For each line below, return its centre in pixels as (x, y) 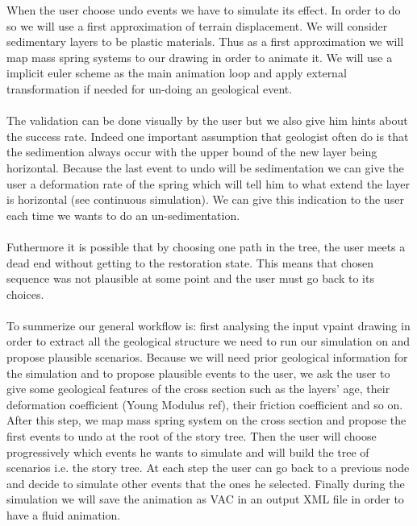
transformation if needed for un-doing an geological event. (150, 88)
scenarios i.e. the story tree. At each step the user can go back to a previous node (208, 468)
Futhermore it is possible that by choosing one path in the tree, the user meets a (206, 246)
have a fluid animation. (64, 515)
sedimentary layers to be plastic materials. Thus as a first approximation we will (205, 41)
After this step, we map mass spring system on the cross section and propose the (206, 420)
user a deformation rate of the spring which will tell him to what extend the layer (208, 183)
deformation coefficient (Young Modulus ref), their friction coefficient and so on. (205, 404)
